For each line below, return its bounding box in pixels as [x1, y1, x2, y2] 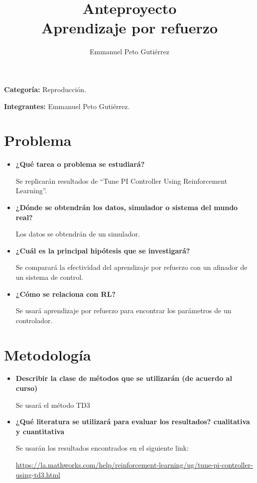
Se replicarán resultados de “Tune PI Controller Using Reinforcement [15, 175, 228, 186]
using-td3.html [15, 469, 60, 480]
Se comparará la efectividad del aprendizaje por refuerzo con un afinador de [15, 262, 248, 272]
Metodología [4, 344, 91, 364]
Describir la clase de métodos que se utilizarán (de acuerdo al [15, 373, 232, 383]
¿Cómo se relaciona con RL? [15, 288, 116, 299]
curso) [15, 383, 38, 393]
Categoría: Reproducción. [4, 84, 87, 94]
